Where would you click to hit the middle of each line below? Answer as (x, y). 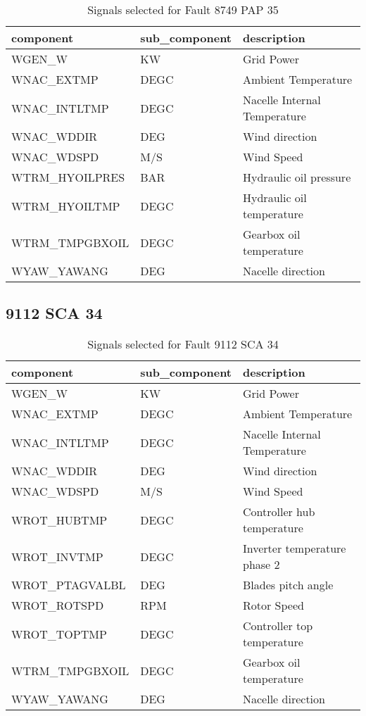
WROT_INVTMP (57, 556)
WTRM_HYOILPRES (68, 177)
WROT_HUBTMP (59, 520)
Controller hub (279, 512)
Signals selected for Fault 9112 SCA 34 (183, 344)
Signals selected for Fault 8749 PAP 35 (183, 10)
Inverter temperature (295, 548)
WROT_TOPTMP (59, 634)
